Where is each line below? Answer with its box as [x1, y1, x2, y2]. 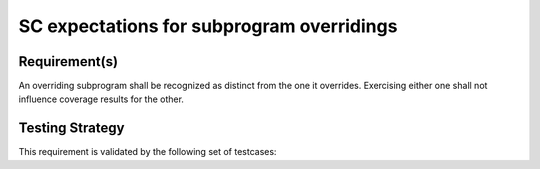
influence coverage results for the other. [18, 93, 185, 105]
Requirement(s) [18, 53, 119, 70]
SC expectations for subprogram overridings [18, 15, 398, 37]
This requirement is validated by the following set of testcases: [18, 146, 277, 158]
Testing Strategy [18, 120, 125, 137]
